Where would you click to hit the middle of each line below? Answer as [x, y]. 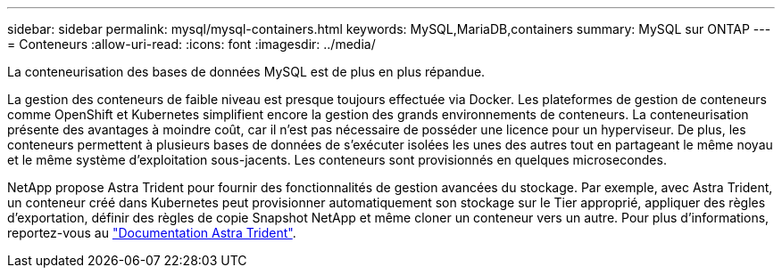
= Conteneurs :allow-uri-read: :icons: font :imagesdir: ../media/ [191, 44]
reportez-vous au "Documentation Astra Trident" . [152, 233]
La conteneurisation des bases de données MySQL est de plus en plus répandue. [246, 72]
